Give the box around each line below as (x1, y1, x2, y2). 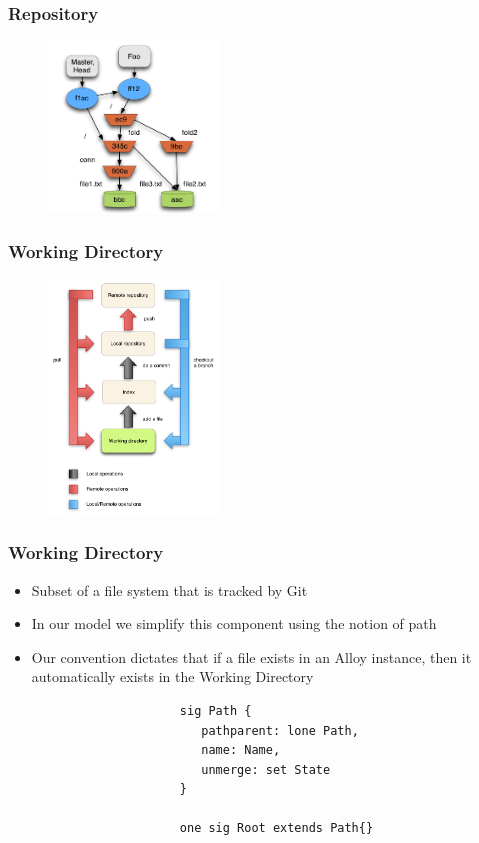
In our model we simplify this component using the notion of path (31, 613, 437, 634)
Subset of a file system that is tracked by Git (31, 579, 308, 600)
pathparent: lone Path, (201, 723, 359, 738)
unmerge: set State (201, 762, 331, 777)
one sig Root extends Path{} (179, 821, 374, 836)
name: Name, (201, 743, 281, 758)
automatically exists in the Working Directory (31, 666, 314, 687)
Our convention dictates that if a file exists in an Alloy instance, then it (31, 646, 472, 667)
